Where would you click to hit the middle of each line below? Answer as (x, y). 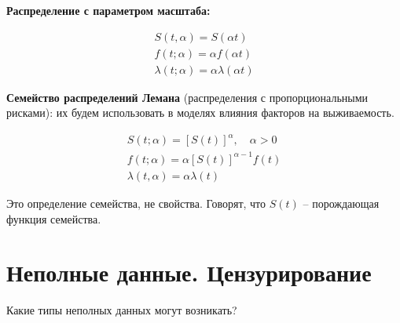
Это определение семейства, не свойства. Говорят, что (136, 203)
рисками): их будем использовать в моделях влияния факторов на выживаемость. (200, 113)
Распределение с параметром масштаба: (108, 10)
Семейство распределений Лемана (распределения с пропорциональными (187, 97)
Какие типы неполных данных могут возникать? (122, 310)
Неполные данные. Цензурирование (189, 272)
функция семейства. (54, 218)
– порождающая (341, 203)
